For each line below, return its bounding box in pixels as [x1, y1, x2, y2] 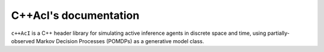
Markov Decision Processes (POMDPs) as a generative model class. [36, 37, 205, 44]
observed [11, 37, 35, 44]
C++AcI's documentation [11, 9, 140, 22]
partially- [267, 30, 290, 37]
